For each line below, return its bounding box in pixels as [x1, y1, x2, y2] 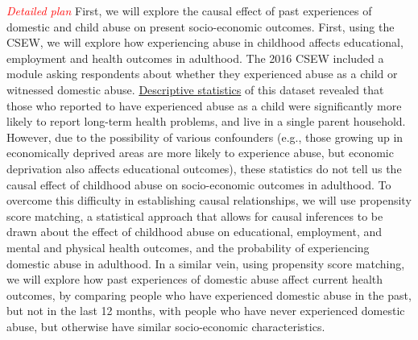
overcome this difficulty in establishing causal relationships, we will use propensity [6, 192, 412, 209]
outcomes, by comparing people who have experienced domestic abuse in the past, [6, 286, 412, 303]
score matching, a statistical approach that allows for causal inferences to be [6, 207, 383, 224]
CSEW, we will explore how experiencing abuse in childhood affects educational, [6, 34, 404, 51]
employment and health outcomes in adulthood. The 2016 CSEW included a [6, 49, 384, 66]
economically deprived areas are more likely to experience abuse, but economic [6, 144, 394, 161]
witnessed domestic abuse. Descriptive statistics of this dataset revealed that [6, 81, 384, 97]
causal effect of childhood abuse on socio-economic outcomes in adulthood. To [6, 176, 391, 193]
